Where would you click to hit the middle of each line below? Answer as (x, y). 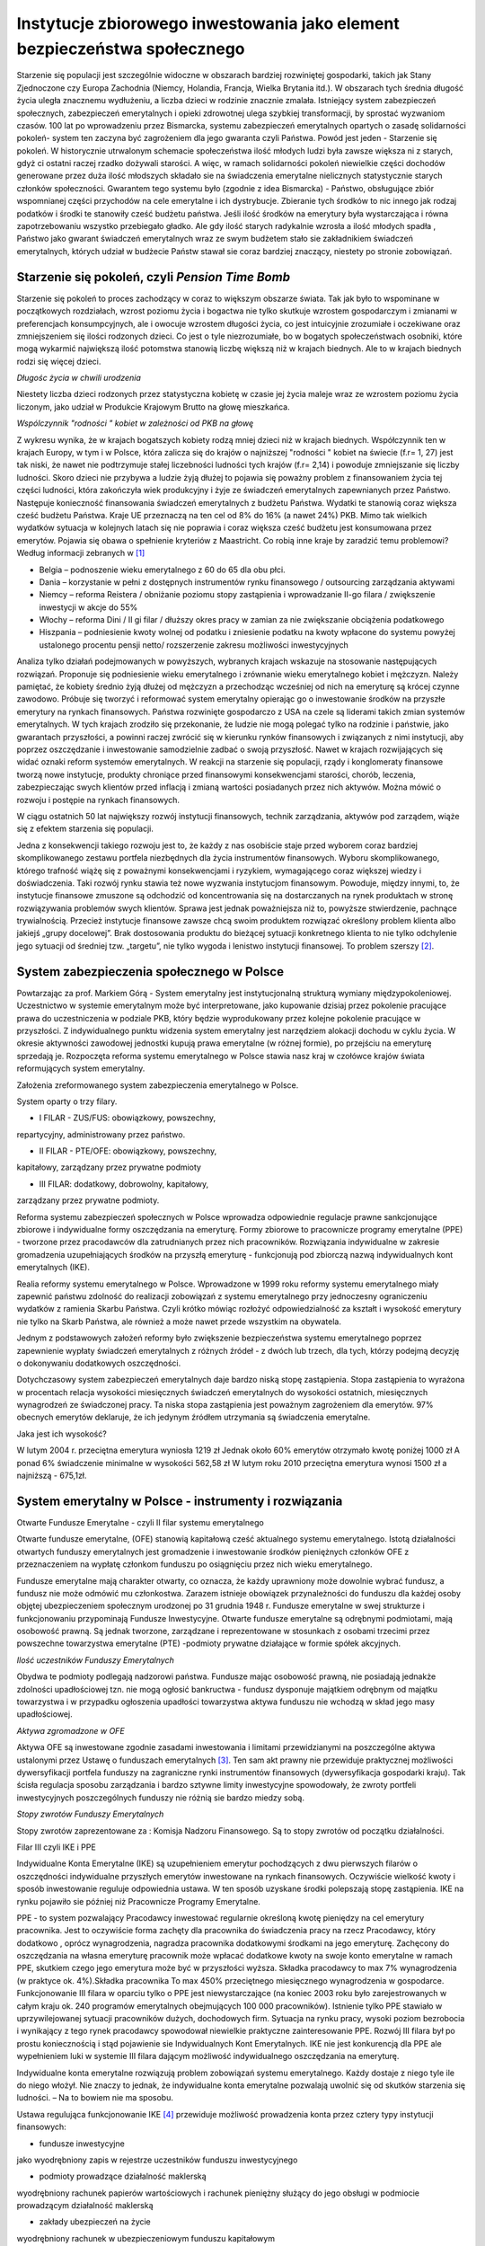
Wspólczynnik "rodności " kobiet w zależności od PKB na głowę (135, 423)
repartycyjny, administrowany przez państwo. (101, 1134)
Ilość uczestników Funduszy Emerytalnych (95, 1660)
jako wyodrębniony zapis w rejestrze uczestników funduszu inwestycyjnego (157, 2160)
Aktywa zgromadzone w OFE (71, 1730)
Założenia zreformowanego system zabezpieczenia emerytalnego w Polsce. (158, 1085)
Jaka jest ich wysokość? (62, 1434)
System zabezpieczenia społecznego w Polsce (150, 972)
